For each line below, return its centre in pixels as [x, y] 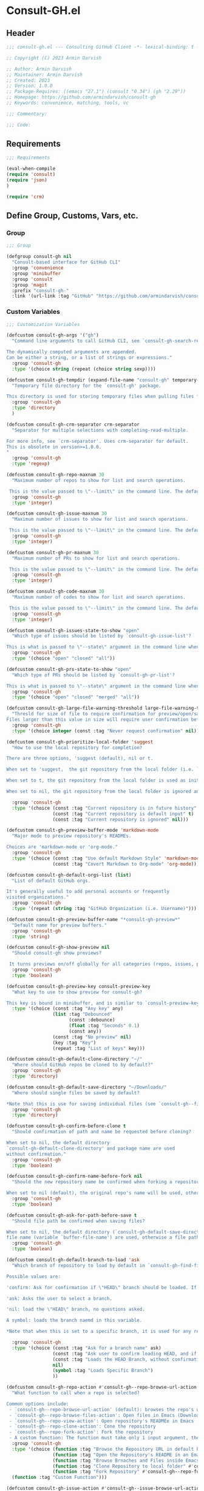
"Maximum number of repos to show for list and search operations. [99, 480]
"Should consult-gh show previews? [57, 953]
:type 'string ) [31, 937]
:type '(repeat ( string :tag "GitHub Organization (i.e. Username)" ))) [104, 909]
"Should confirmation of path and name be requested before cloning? [101, 1132]
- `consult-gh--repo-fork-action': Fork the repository [81, 1432]
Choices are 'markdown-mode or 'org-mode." [62, 847]
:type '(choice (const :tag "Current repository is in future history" [104, 808]
